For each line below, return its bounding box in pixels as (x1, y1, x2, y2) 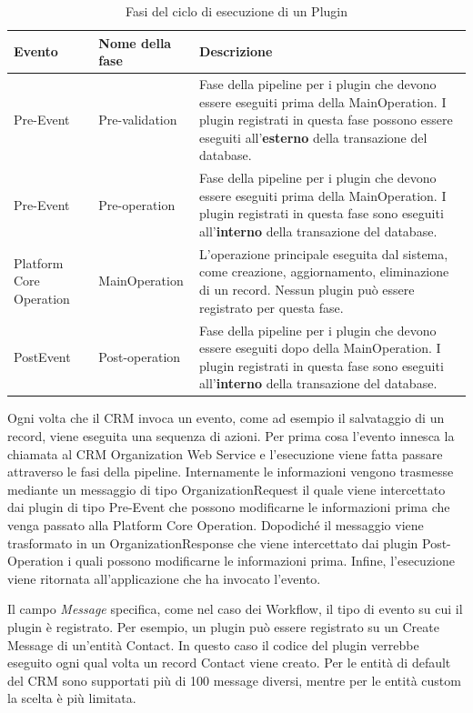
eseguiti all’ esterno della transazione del (199, 127, 428, 146)
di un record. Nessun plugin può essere (199, 280, 415, 299)
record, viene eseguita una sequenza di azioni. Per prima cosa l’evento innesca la (7, 426, 455, 445)
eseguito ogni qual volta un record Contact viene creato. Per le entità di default (7, 653, 451, 672)
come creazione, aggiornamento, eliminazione (199, 262, 449, 281)
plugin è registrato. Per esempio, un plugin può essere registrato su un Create (7, 617, 439, 636)
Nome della (98, 33, 172, 52)
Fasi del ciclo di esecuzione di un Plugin (126, 2, 347, 20)
